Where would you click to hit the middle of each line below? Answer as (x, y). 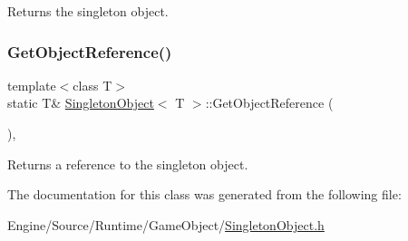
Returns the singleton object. (88, 11)
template (32, 85)
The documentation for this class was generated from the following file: (204, 194)
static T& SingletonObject (81, 103)
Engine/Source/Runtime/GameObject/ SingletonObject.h (166, 224)
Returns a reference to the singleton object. (128, 164)
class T (92, 85)
